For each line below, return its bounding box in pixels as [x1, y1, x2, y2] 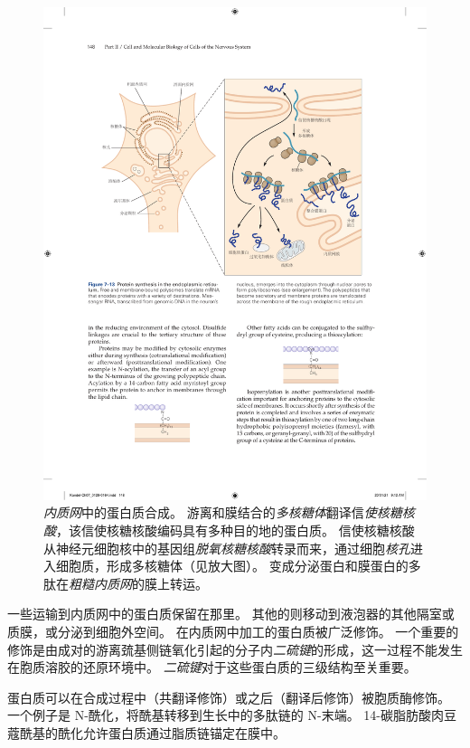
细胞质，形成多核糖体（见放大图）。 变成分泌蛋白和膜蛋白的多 [55, 556, 421, 575]
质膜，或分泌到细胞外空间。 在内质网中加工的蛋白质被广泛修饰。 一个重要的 [7, 621, 459, 640]
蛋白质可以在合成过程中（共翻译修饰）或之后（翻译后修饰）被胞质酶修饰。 [7, 687, 450, 706]
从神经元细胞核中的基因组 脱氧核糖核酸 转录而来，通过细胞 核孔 [43, 538, 410, 557]
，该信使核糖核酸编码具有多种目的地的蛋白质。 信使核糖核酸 [56, 520, 415, 539]
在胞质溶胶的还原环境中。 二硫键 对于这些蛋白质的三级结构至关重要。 [7, 658, 417, 677]
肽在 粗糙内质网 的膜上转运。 [43, 573, 208, 592]
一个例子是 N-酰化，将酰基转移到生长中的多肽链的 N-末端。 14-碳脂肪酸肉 [7, 705, 444, 724]
